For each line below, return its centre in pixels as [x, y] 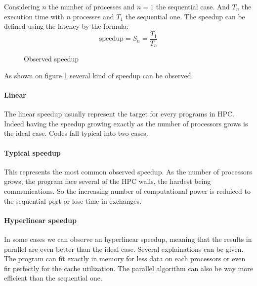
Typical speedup [32, 152]
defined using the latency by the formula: [66, 26]
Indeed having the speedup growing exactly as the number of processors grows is [126, 123]
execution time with [34, 16]
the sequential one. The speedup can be [185, 16]
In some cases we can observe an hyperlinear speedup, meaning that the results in [128, 239]
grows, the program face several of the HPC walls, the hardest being [107, 181]
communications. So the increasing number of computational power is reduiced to [127, 191]
